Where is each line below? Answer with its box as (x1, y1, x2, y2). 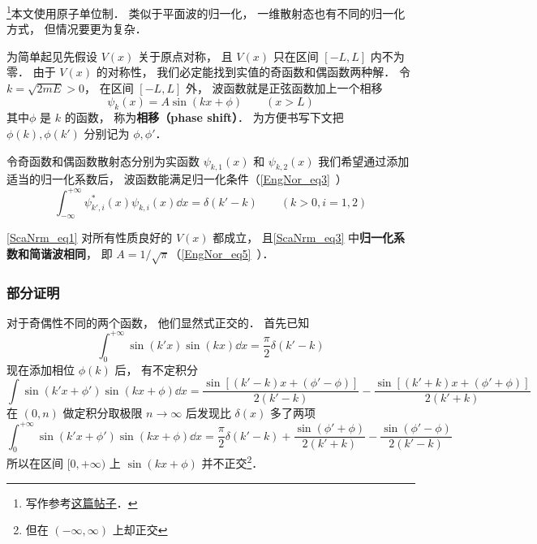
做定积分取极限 (62, 404, 143, 421)
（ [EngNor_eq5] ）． (170, 244, 274, 261)
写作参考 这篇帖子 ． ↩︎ (25, 494, 138, 511)
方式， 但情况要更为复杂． (6, 20, 147, 37)
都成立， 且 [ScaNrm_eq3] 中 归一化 (213, 229, 394, 246)
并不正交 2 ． (201, 452, 264, 471)
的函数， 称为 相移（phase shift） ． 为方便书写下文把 (64, 109, 344, 126)
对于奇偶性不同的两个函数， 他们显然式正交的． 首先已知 (6, 313, 310, 330)
